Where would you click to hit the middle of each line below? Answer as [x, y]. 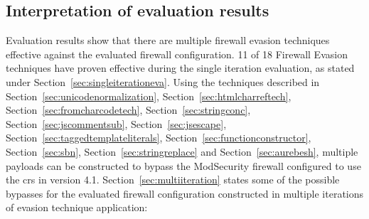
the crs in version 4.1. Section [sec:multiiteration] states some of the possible [173, 180]
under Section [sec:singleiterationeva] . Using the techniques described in [163, 81]
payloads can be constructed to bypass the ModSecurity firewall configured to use [183, 165]
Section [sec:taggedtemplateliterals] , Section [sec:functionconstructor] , [159, 138]
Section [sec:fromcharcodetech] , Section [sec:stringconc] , [128, 110]
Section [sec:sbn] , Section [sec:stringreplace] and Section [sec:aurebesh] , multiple [182, 151]
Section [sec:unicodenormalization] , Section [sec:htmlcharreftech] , [149, 96]
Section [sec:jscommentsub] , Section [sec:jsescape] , [116, 123]
